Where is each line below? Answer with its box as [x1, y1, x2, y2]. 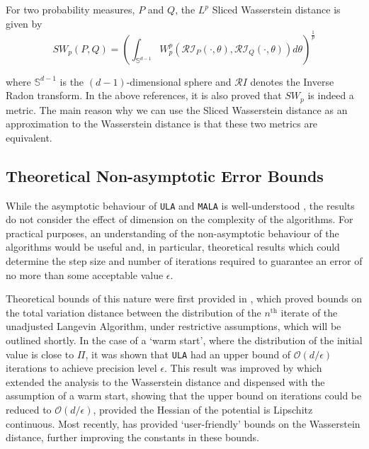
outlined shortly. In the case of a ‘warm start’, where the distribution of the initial [6, 332, 363, 347]
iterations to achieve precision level [6, 360, 157, 375]
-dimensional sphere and [126, 74, 232, 89]
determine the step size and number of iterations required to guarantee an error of [6, 254, 363, 268]
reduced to [6, 402, 52, 417]
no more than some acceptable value [6, 267, 164, 282]
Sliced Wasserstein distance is [212, 2, 341, 16]
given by [6, 16, 42, 30]
